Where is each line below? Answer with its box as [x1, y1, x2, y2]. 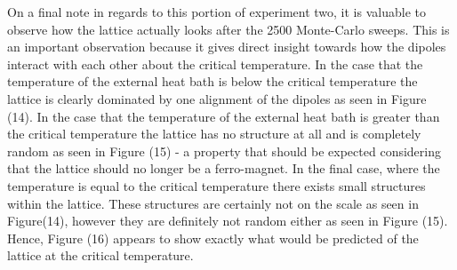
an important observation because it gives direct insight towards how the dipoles [7, 37, 446, 56]
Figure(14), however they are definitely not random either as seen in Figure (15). [7, 211, 448, 230]
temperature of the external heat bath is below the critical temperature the [7, 72, 418, 91]
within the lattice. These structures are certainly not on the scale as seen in [7, 194, 419, 212]
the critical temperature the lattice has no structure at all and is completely [7, 124, 421, 143]
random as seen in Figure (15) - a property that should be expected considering [7, 141, 441, 160]
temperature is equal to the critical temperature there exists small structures [7, 176, 426, 195]
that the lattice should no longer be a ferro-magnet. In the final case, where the [7, 159, 440, 178]
